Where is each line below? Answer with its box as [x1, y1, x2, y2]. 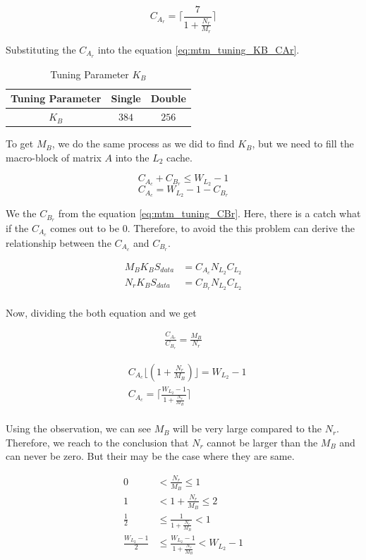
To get [6, 136, 34, 151]
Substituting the [6, 42, 76, 56]
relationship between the [6, 235, 111, 250]
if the [6, 221, 29, 236]
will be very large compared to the [173, 421, 322, 436]
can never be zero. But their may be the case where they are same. [6, 449, 295, 463]
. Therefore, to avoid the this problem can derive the [127, 221, 355, 236]
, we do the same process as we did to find [51, 136, 235, 151]
